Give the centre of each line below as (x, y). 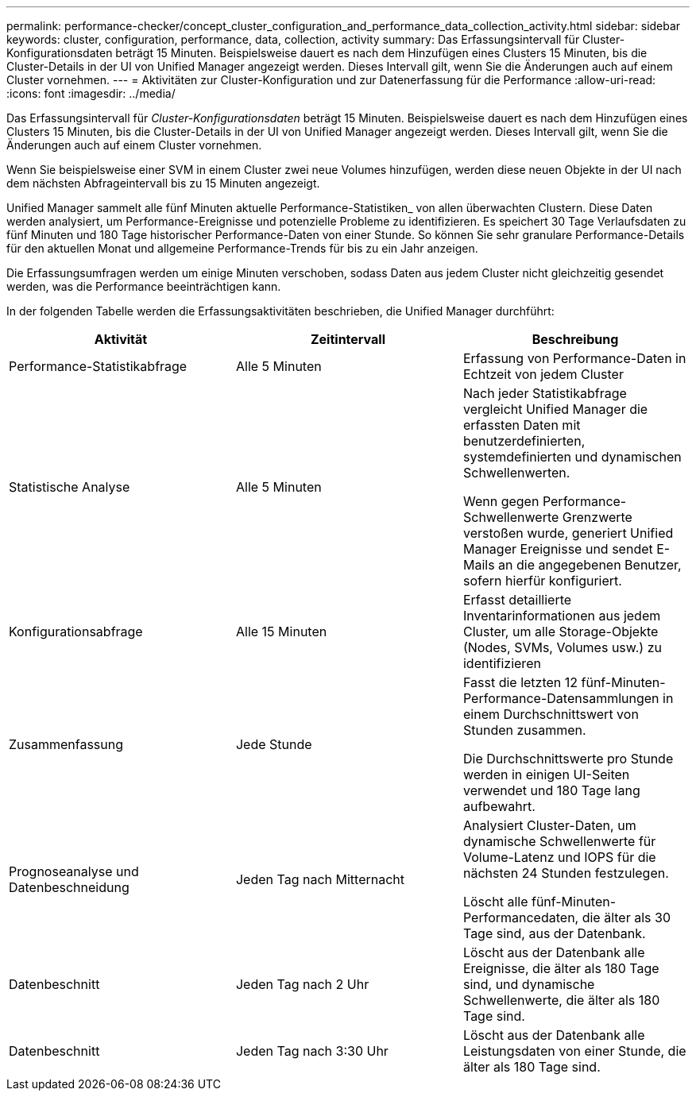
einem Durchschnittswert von (551, 714)
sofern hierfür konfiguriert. (542, 581)
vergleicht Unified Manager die (555, 409)
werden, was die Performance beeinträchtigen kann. (144, 286)
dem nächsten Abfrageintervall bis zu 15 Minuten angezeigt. (163, 183)
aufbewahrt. (499, 806)
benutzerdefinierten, (524, 441)
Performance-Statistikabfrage (98, 366)
